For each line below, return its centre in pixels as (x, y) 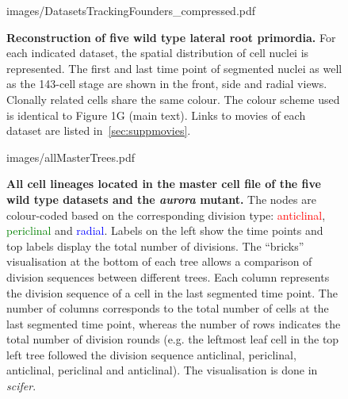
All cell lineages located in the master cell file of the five (164, 184)
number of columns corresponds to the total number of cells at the (168, 308)
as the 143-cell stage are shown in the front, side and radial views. (167, 84)
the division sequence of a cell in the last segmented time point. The (172, 292)
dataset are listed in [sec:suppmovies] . (99, 130)
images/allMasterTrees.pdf (71, 157)
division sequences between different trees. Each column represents (168, 276)
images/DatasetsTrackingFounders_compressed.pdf (131, 10)
